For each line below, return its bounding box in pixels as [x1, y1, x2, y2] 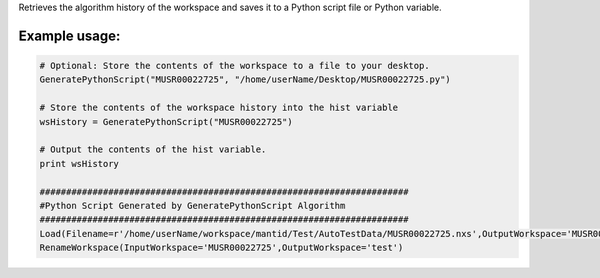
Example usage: [18, 27, 121, 44]
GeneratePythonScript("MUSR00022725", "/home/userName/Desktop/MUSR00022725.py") [39, 74, 452, 85]
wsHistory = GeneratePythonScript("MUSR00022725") [39, 116, 294, 127]
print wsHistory [39, 158, 120, 169]
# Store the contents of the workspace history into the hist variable [39, 102, 399, 114]
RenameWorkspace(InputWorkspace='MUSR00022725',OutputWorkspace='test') [39, 242, 404, 254]
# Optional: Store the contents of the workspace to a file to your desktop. [39, 60, 430, 71]
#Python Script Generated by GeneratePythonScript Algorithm [39, 200, 346, 211]
